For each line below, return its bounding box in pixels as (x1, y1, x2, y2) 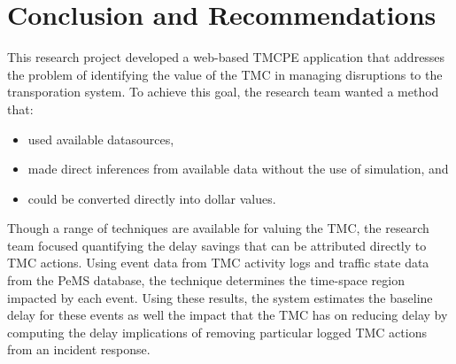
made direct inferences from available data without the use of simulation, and (27, 159, 449, 178)
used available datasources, (27, 129, 174, 148)
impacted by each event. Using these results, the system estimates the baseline (7, 288, 433, 306)
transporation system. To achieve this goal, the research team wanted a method (7, 82, 439, 101)
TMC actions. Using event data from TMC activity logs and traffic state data (7, 253, 429, 272)
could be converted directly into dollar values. (27, 189, 276, 207)
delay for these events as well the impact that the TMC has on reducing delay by (7, 306, 448, 324)
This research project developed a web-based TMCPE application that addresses (7, 48, 445, 66)
